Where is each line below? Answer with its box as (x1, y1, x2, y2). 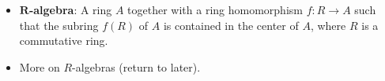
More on (19, 58, 60, 75)
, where (310, 17, 346, 33)
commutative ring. (19, 32, 108, 49)
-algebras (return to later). (72, 58, 201, 75)
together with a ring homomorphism (127, 2, 303, 17)
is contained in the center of (163, 17, 299, 33)
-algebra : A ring (28, 2, 112, 17)
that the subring (19, 17, 99, 33)
